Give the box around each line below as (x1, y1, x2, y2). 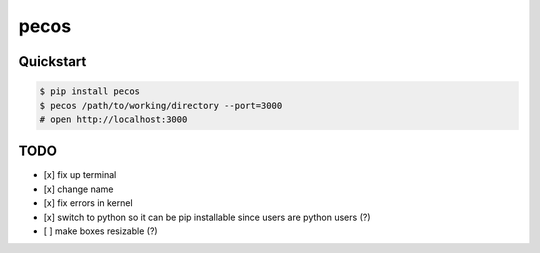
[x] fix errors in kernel (43, 197, 134, 209)
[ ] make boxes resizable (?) (43, 225, 159, 237)
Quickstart (18, 53, 87, 70)
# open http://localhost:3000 (39, 113, 188, 125)
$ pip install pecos (39, 86, 140, 97)
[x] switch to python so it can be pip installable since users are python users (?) (43, 211, 371, 223)
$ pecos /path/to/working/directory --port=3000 (39, 100, 283, 111)
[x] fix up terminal (43, 169, 117, 181)
